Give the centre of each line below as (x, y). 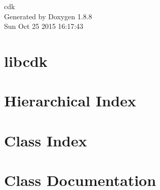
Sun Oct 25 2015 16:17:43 (44, 26)
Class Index (46, 140)
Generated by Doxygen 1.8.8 (48, 16)
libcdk (26, 61)
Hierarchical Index (70, 101)
